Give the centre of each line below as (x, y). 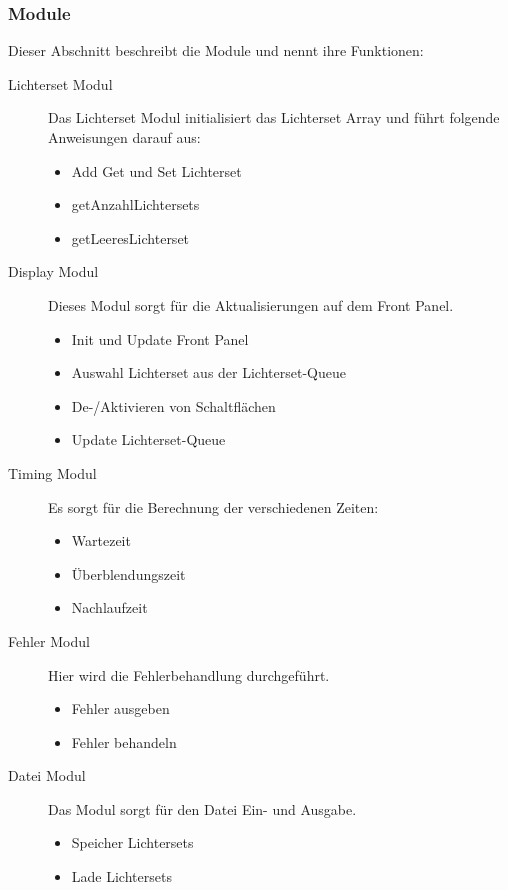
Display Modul (53, 271)
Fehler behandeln (124, 741)
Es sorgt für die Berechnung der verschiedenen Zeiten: (213, 506)
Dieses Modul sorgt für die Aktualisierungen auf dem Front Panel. (251, 304)
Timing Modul (52, 472)
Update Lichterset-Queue (148, 439)
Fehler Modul (49, 640)
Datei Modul (47, 775)
